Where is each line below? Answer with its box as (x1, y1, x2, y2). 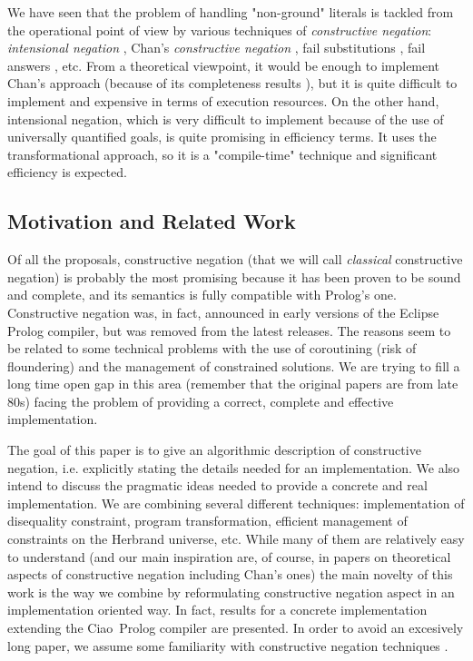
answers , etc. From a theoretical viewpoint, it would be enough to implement (7, 55, 440, 74)
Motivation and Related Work (7, 207, 296, 235)
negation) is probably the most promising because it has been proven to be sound (7, 267, 461, 286)
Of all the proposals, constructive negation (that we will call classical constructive (7, 250, 463, 269)
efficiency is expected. (7, 163, 127, 182)
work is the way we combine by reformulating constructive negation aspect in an (7, 582, 455, 601)
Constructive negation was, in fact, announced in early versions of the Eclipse (7, 302, 439, 321)
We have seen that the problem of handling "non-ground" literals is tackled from (7, 3, 454, 21)
